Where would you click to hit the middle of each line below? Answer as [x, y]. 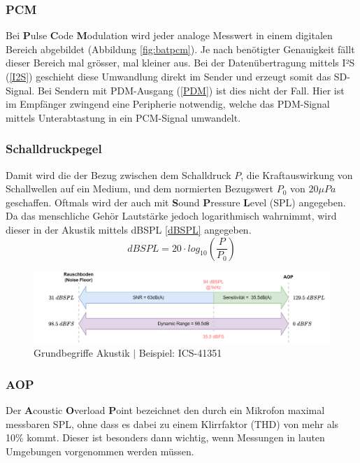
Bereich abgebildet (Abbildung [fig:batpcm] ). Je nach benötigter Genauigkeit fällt [180, 49]
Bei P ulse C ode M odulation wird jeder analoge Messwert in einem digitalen [169, 35]
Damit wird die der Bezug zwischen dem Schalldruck [118, 174]
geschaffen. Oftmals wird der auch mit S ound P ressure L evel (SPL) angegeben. [176, 202]
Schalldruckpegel [54, 149]
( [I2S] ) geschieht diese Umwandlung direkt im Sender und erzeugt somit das [168, 76]
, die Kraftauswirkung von [297, 174]
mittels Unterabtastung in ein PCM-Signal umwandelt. [123, 117]
